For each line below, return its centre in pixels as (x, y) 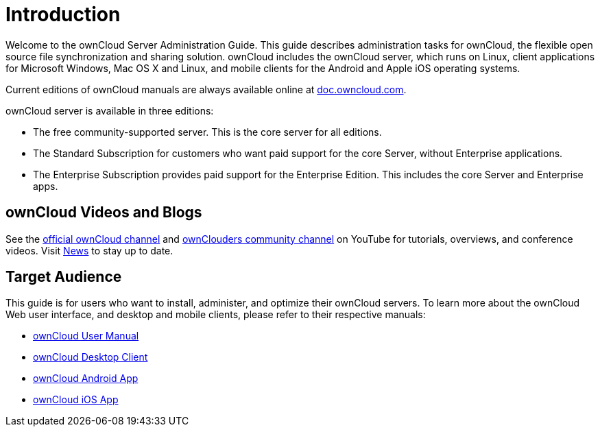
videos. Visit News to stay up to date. (89, 250)
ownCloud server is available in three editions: (110, 110)
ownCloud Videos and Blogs (104, 213)
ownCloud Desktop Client (91, 357)
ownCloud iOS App (76, 400)
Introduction (63, 14)
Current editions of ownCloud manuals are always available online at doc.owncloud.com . (206, 89)
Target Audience (64, 277)
